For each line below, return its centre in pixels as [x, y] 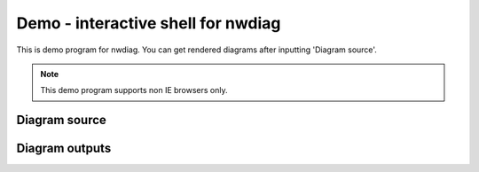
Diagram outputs [64, 149]
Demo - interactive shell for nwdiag [149, 23]
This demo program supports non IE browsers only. [134, 90]
